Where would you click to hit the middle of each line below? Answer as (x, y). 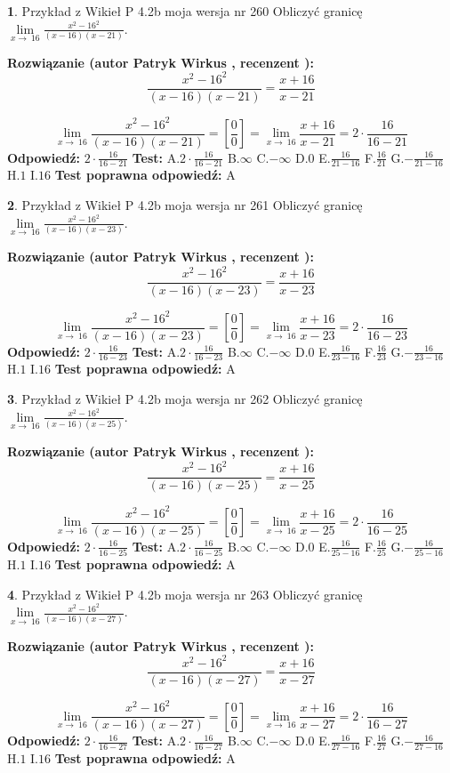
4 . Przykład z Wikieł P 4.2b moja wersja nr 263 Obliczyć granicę (185, 594)
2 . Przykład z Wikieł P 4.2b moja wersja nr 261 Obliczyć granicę (185, 205)
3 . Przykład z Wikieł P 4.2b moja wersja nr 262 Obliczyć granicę (185, 399)
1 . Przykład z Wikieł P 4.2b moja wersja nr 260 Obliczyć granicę (185, 11)
